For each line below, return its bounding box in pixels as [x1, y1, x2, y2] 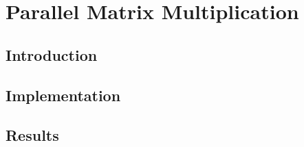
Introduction [6, 44, 98, 65]
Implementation [6, 84, 121, 105]
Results [6, 124, 59, 146]
